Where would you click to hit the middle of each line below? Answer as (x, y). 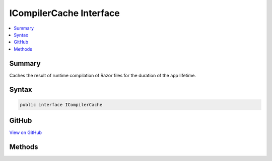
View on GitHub (26, 132)
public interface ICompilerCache (61, 105)
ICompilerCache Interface (65, 13)
